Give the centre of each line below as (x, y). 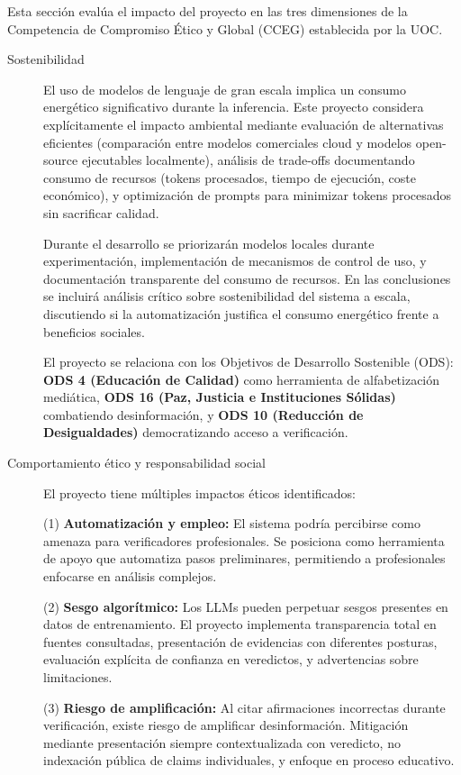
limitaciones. (78, 677)
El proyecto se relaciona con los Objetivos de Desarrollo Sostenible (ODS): (249, 362)
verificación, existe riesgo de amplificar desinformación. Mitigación (226, 725)
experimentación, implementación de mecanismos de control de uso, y (235, 261)
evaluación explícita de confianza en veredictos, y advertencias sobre (231, 659)
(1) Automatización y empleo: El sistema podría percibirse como (232, 523)
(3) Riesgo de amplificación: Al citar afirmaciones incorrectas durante (244, 707)
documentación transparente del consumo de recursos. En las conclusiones (247, 278)
